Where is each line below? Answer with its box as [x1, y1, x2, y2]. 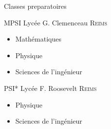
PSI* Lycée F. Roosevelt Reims [4, 83, 97, 93]
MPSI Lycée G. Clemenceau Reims [4, 17, 108, 27]
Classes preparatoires [4, 1, 67, 11]
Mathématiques [15, 34, 61, 44]
